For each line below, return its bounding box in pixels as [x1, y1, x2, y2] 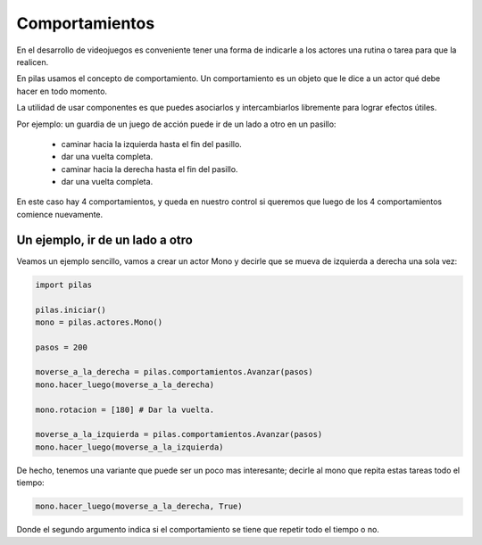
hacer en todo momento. [16, 86, 107, 96]
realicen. [16, 56, 49, 67]
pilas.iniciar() [35, 304, 107, 315]
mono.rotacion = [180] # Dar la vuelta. [35, 404, 214, 415]
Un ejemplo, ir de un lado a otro [16, 232, 194, 247]
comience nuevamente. [16, 209, 104, 219]
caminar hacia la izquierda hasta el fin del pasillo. [61, 138, 243, 149]
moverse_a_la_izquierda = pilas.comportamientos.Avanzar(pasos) [35, 429, 323, 440]
